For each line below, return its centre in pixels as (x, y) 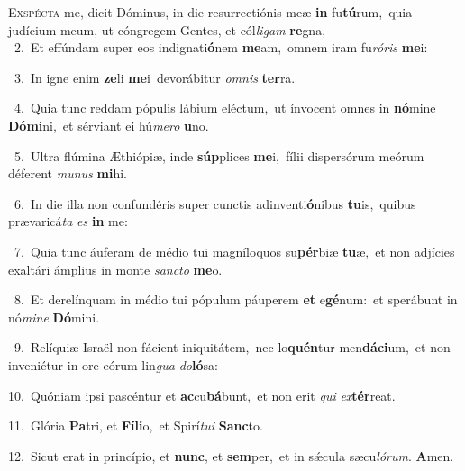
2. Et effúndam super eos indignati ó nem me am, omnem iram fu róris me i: (221, 47)
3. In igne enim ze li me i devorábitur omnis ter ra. (155, 77)
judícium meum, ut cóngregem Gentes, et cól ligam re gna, (167, 29)
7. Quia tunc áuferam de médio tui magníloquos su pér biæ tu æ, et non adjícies (234, 251)
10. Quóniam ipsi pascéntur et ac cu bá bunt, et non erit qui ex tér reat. (202, 395)
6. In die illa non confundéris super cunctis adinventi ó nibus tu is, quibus (215, 203)
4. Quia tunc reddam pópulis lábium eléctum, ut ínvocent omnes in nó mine (225, 108)
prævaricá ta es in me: (68, 221)
